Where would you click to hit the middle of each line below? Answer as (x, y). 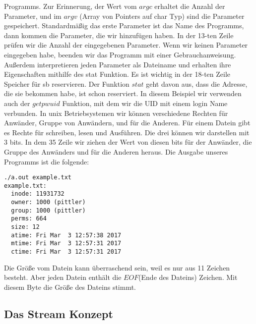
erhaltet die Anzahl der (190, 6)
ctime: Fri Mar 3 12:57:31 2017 (66, 252)
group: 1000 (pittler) (48, 210)
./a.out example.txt (38, 178)
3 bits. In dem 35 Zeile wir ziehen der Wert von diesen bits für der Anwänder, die (128, 142)
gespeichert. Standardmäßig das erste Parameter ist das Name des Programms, (124, 26)
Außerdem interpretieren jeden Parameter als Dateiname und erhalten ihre (118, 64)
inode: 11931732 (38, 194)
